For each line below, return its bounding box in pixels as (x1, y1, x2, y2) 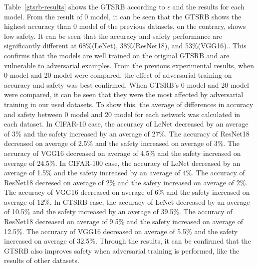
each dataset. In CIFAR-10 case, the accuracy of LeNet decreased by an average (4, 119, 249, 129)
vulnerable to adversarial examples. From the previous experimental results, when (4, 60, 254, 70)
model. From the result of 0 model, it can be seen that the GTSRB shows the (4, 11, 242, 21)
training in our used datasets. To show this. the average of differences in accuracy (4, 99, 254, 109)
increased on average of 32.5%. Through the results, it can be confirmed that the (4, 236, 251, 246)
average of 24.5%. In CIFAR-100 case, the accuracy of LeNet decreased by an (4, 157, 241, 168)
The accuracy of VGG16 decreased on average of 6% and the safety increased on (4, 187, 250, 197)
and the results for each (172, 1, 245, 11)
